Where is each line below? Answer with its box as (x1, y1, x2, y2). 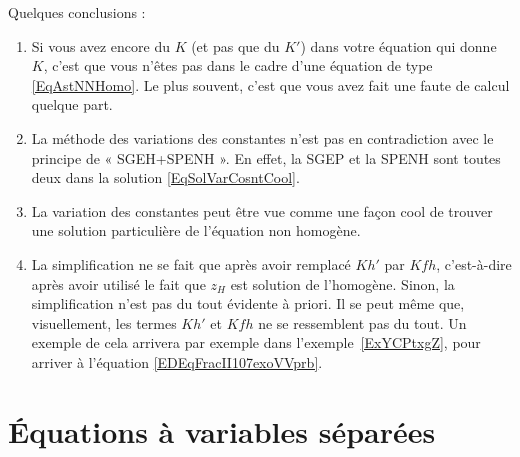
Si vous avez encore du (31, 35, 170, 56)
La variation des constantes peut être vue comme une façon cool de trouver (31, 200, 493, 221)
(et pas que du (191, 35, 280, 56)
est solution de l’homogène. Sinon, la (230, 273, 455, 294)
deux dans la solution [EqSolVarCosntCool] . (31, 167, 300, 188)
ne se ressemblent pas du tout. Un (258, 312, 467, 333)
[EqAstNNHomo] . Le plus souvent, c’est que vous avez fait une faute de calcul (31, 74, 510, 95)
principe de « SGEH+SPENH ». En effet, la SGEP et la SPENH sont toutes (31, 147, 501, 168)
